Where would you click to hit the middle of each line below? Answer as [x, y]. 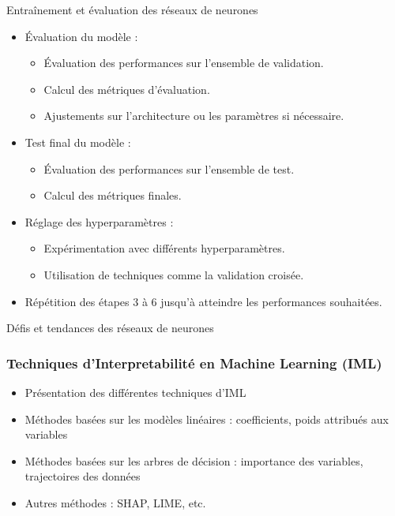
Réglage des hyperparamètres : [99, 221]
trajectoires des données [83, 476]
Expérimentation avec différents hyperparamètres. [164, 248]
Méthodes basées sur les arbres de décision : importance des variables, [194, 460]
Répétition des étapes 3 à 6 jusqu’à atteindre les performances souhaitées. [203, 301]
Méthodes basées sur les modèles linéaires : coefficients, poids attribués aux [207, 419]
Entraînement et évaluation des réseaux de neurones [132, 9]
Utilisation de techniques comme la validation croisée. [174, 274]
